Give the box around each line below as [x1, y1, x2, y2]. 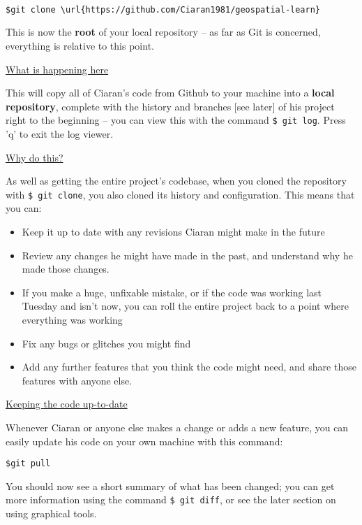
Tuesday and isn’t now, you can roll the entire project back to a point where [22, 299, 349, 313]
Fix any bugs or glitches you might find [22, 336, 191, 350]
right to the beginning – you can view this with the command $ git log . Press [6, 113, 346, 127]
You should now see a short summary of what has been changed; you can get [6, 478, 335, 493]
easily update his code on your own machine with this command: [6, 433, 283, 448]
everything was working [22, 312, 123, 326]
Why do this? [6, 150, 63, 164]
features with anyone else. [22, 373, 133, 387]
